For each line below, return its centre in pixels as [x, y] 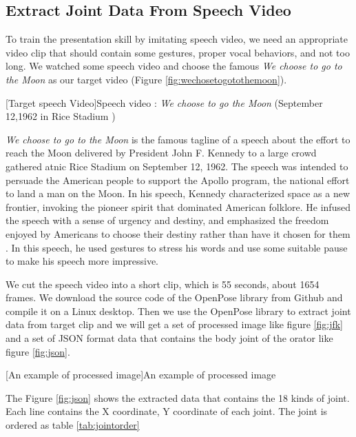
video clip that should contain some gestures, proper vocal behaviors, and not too [178, 52]
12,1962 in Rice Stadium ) [61, 116]
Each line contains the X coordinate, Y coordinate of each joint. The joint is [167, 411]
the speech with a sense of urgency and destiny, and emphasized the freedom [167, 220]
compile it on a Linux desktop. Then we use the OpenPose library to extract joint [178, 311]
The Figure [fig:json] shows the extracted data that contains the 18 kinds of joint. [178, 397]
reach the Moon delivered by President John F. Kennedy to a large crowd [161, 153]
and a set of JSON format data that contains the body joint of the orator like [169, 338]
